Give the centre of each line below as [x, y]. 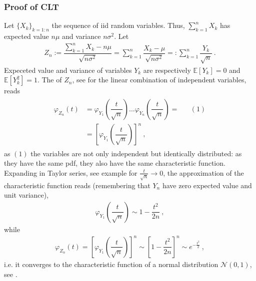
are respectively [167, 70]
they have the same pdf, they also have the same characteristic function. [115, 163]
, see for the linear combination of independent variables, [159, 80]
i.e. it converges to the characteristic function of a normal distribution [111, 264]
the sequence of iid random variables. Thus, [118, 25]
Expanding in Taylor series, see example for [71, 172]
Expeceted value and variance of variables [68, 70]
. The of [49, 80]
